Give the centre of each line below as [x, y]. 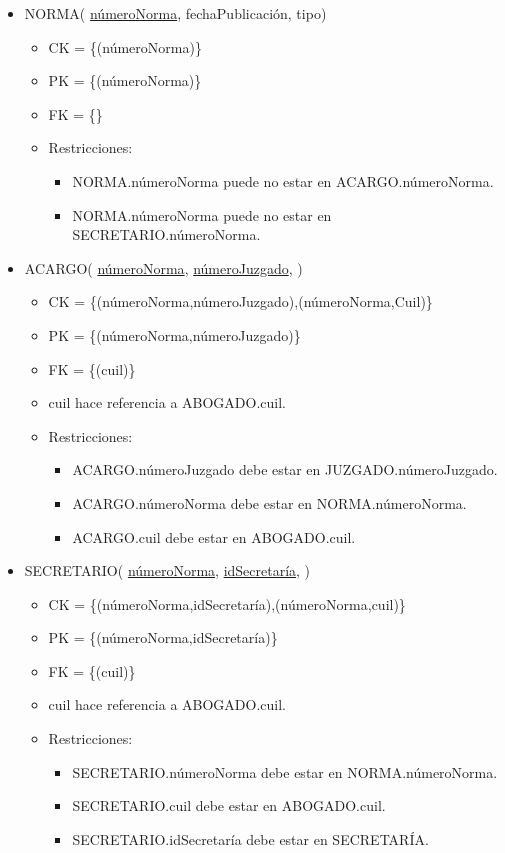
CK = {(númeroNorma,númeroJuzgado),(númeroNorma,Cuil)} [240, 301]
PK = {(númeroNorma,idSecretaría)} [163, 637]
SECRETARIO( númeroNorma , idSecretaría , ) [167, 570]
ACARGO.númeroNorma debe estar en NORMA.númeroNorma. [269, 502]
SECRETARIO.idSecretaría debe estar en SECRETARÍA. [250, 838]
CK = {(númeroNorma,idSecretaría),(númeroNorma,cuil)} [227, 603]
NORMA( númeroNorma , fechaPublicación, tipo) [175, 13]
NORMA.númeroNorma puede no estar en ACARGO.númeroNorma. [283, 180]
